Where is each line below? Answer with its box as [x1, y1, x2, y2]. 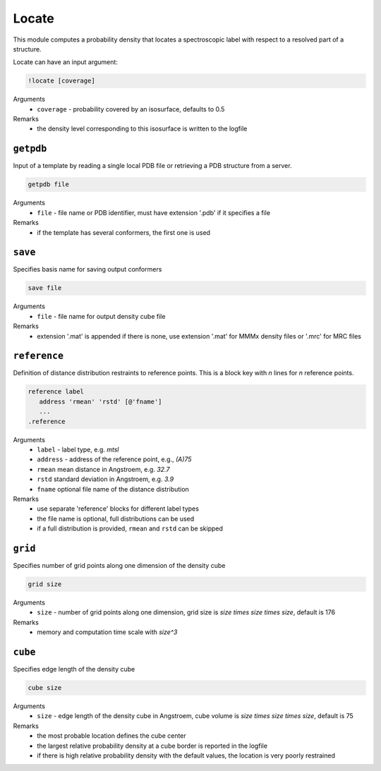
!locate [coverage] [28, 77, 95, 85]
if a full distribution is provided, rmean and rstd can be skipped [37, 524, 224, 533]
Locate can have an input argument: [13, 58, 118, 66]
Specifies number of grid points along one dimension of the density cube [13, 561, 226, 570]
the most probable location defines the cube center [37, 731, 186, 740]
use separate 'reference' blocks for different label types [37, 504, 199, 513]
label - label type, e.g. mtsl [37, 445, 119, 454]
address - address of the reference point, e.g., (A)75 [37, 455, 192, 463]
